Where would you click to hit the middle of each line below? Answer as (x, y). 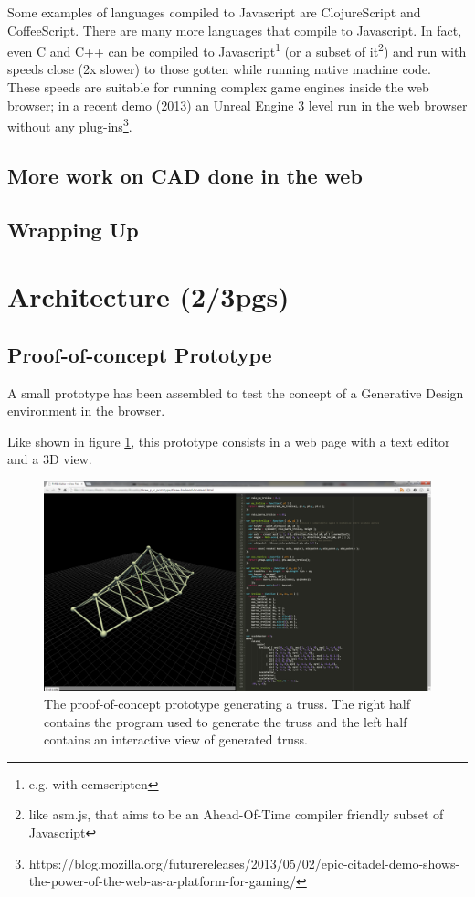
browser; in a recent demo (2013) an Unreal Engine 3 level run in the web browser (237, 105)
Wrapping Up (73, 229)
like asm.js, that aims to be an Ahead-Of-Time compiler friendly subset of (236, 814)
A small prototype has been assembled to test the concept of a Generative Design (236, 392)
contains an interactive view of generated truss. (176, 739)
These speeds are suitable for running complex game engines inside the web (218, 87)
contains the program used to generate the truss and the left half (226, 721)
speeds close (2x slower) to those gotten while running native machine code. (219, 69)
